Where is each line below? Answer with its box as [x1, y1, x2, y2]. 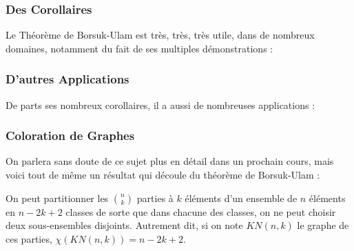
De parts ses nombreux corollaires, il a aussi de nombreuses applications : [6, 97, 315, 112]
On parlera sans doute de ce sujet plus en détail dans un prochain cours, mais [6, 154, 334, 168]
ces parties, [6, 231, 52, 245]
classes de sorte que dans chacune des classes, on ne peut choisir [65, 204, 336, 219]
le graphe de [297, 218, 349, 232]
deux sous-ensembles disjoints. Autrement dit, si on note [6, 218, 243, 232]
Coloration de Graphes [6, 127, 135, 144]
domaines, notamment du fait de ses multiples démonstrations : [6, 41, 273, 55]
